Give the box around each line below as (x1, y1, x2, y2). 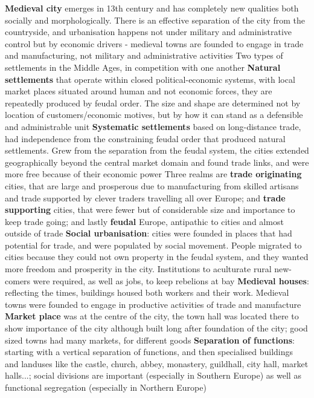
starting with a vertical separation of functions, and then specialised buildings (5, 345, 293, 358)
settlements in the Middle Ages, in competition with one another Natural (5, 60, 281, 73)
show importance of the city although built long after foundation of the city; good (5, 322, 308, 334)
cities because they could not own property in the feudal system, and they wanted (5, 250, 309, 263)
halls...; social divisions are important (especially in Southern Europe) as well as (5, 369, 301, 382)
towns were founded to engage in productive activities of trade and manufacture (5, 298, 301, 310)
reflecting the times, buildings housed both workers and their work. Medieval (5, 286, 289, 299)
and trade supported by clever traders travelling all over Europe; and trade (5, 191, 286, 204)
